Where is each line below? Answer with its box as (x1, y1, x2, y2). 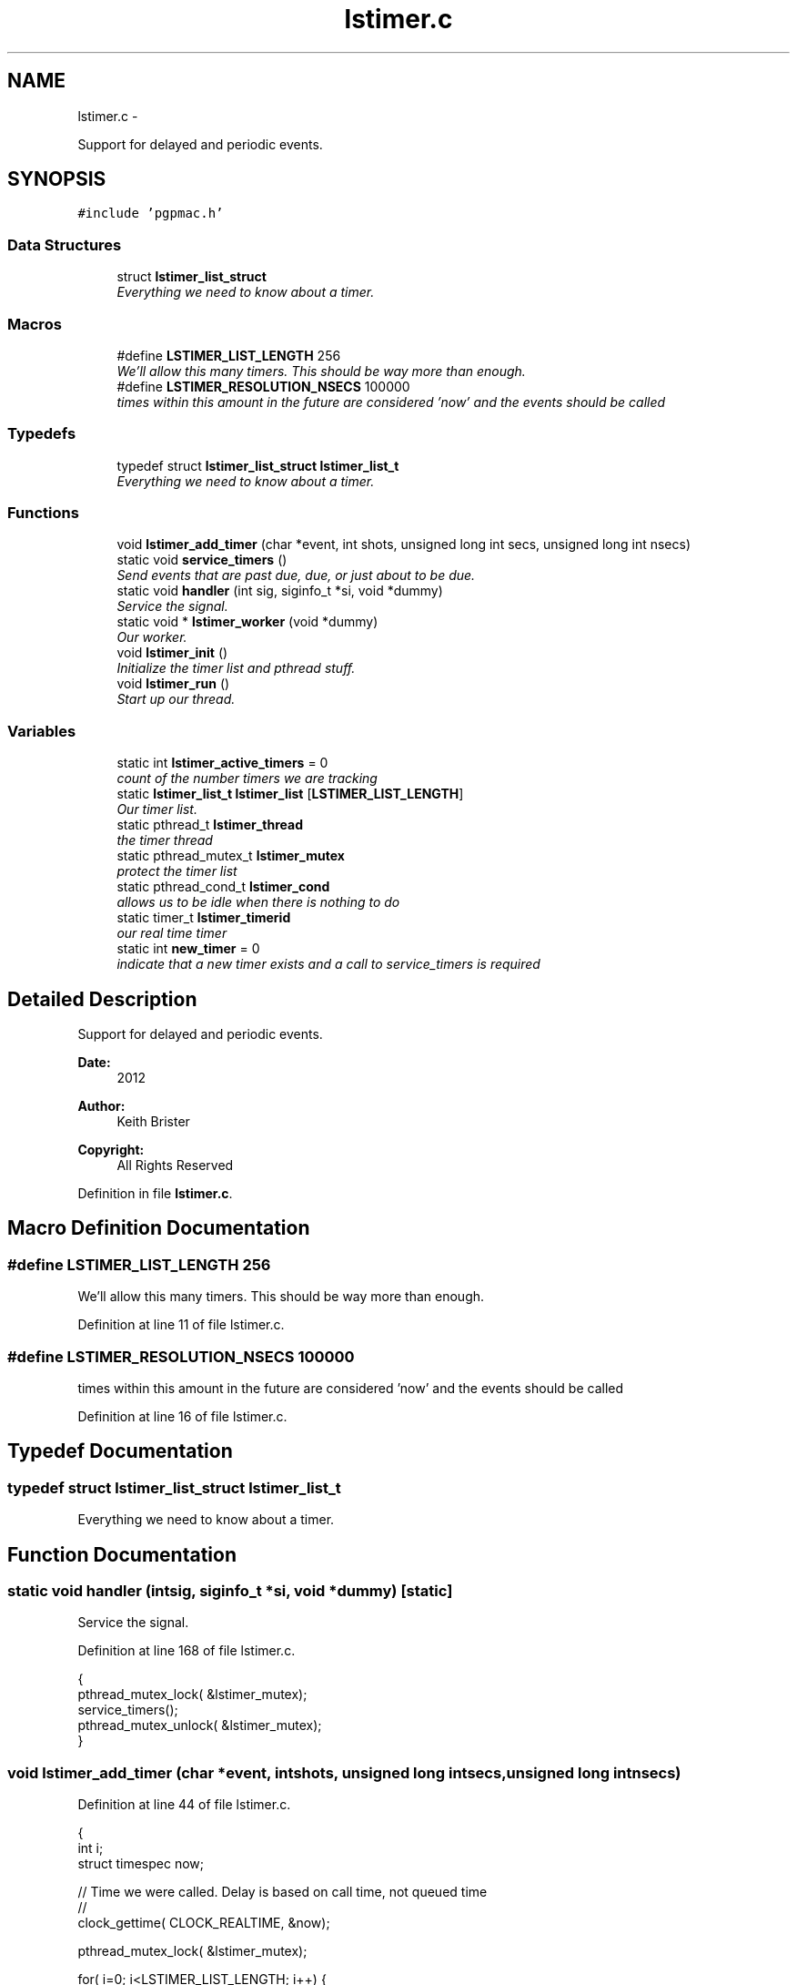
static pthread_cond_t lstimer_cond (116, 879, 330, 895)
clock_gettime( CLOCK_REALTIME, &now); (77, 1915, 330, 1931)
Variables (7, 721, 76, 740)
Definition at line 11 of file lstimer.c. (77, 1317, 285, 1333)
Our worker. (116, 629, 187, 646)
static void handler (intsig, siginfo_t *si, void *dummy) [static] (7, 1582, 453, 1601)
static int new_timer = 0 (116, 941, 260, 957)
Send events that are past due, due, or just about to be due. (116, 567, 476, 584)
